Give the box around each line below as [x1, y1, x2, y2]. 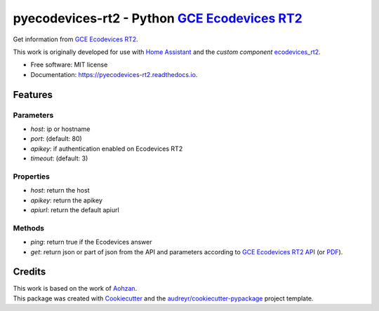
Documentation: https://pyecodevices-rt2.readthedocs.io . [30, 70, 198, 78]
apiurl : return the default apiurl [30, 205, 119, 214]
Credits [13, 266, 46, 278]
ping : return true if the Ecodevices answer [30, 238, 152, 247]
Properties [13, 172, 51, 181]
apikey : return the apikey [30, 196, 103, 205]
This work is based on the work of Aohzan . [13, 284, 138, 293]
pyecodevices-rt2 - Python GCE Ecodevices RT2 [13, 11, 303, 26]
